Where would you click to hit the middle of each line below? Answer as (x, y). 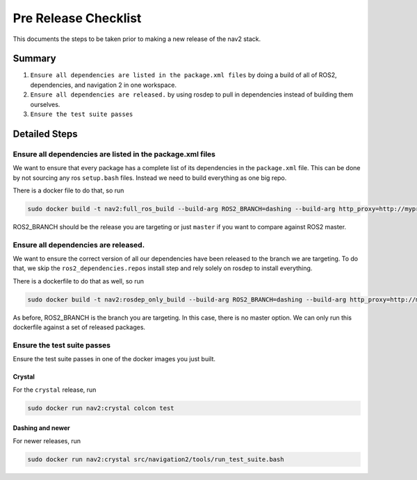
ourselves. (45, 104)
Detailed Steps (45, 134)
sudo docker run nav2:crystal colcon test (101, 408)
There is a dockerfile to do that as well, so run (78, 281)
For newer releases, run (47, 440)
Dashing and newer (42, 428)
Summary (34, 59)
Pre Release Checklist (77, 18)
